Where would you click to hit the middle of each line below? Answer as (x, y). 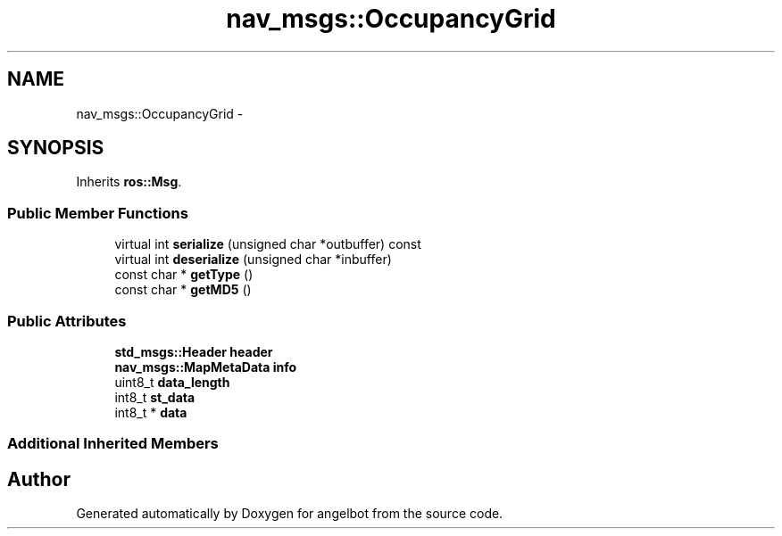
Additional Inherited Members (113, 444)
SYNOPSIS (56, 148)
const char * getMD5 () (183, 290)
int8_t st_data (155, 397)
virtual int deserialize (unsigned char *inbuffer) (253, 260)
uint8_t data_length (172, 382)
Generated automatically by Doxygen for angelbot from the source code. (290, 514)
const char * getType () (184, 275)
